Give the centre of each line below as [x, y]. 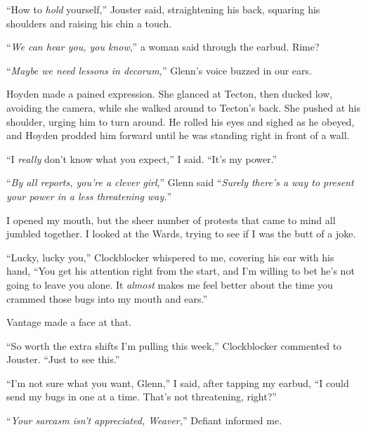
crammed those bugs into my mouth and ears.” [107, 298]
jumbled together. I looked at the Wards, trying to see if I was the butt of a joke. [181, 234]
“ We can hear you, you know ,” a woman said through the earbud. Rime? [163, 47]
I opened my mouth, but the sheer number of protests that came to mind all [171, 220]
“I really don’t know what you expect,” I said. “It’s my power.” [142, 158]
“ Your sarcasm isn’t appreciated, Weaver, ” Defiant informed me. [144, 420]
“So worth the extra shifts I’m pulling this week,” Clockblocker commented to [174, 345]
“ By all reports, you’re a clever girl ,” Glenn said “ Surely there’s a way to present [180, 182]
